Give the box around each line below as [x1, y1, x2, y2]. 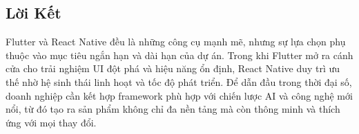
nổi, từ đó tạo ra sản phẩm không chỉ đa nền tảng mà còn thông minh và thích [6, 102, 340, 116]
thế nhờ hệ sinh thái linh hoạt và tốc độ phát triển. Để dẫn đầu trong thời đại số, [6, 74, 352, 89]
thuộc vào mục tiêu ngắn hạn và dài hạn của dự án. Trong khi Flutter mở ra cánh [6, 47, 353, 62]
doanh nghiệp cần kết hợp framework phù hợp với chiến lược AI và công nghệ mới [6, 88, 353, 102]
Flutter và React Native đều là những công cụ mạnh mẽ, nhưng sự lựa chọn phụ [6, 34, 346, 49]
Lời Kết [6, 2, 61, 23]
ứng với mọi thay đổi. [6, 115, 97, 129]
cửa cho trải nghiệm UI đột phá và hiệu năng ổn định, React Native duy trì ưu [6, 61, 340, 76]
